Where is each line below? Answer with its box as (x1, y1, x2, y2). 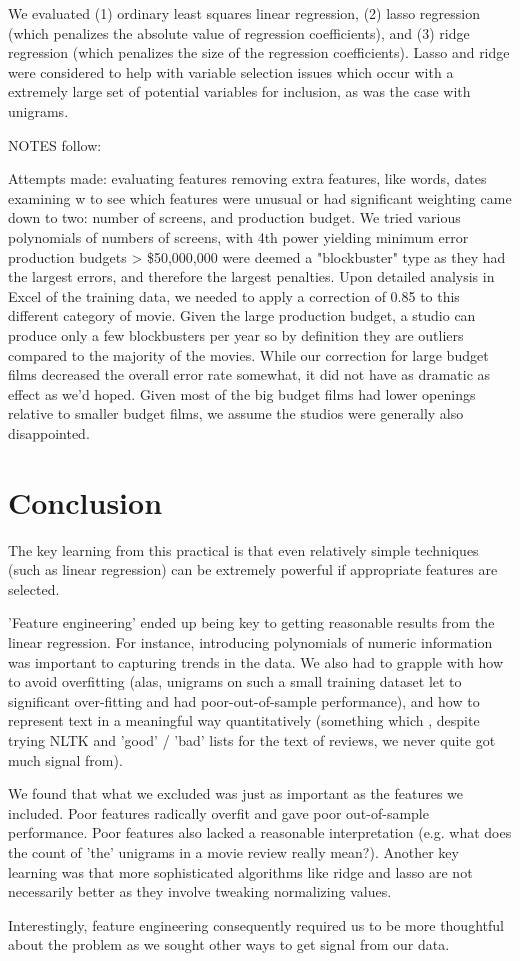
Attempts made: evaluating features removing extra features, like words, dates (8, 168, 487, 189)
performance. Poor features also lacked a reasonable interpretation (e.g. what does (8, 822, 512, 843)
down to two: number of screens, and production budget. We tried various (8, 207, 461, 228)
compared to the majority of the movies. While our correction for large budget (8, 344, 489, 365)
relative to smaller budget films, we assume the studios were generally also (8, 403, 464, 424)
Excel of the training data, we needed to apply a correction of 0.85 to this (8, 285, 460, 306)
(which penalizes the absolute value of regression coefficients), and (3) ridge (8, 22, 470, 43)
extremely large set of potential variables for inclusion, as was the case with (8, 81, 471, 102)
